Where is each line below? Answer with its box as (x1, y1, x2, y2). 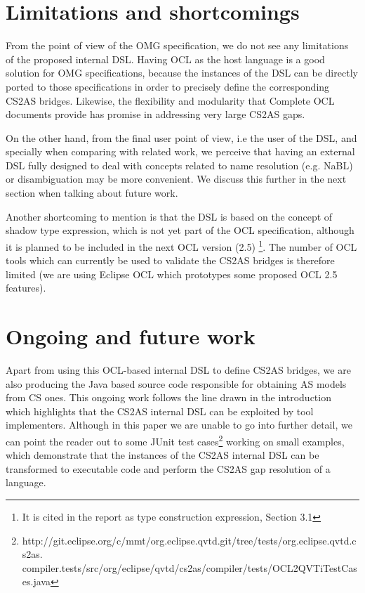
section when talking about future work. (6, 185, 178, 200)
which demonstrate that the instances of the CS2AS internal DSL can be (6, 448, 319, 462)
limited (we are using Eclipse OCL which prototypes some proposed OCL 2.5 (6, 266, 338, 281)
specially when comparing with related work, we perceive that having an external (6, 144, 355, 159)
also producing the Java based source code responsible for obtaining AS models (6, 376, 347, 391)
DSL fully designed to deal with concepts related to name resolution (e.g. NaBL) (6, 157, 353, 172)
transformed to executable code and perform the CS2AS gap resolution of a (6, 461, 331, 476)
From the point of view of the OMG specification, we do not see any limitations (6, 38, 349, 53)
